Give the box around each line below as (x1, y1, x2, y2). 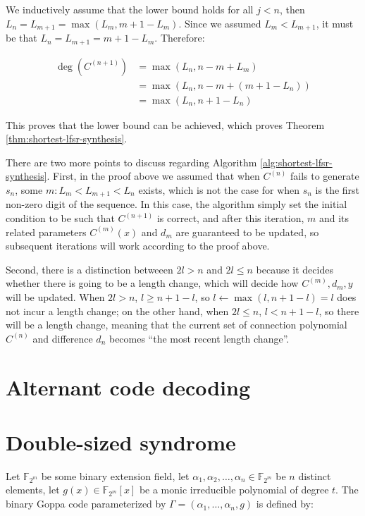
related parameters (6, 224, 87, 239)
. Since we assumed (178, 16, 261, 30)
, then (280, 2, 305, 16)
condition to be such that (6, 211, 115, 226)
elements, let (6, 482, 60, 497)
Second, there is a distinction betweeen (6, 262, 173, 276)
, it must (316, 16, 354, 30)
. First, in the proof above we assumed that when (47, 168, 260, 183)
